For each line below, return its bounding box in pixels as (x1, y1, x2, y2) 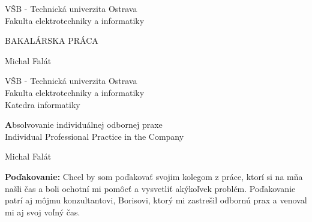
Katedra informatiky (5, 98, 80, 110)
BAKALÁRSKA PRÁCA (5, 34, 98, 47)
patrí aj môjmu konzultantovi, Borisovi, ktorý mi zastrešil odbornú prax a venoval (5, 194, 307, 206)
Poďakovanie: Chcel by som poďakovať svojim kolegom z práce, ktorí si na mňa (5, 170, 303, 182)
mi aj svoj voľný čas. (5, 205, 80, 218)
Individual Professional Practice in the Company (5, 130, 184, 142)
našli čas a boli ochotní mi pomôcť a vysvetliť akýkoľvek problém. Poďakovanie (5, 182, 296, 194)
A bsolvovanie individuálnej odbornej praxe (5, 118, 163, 131)
